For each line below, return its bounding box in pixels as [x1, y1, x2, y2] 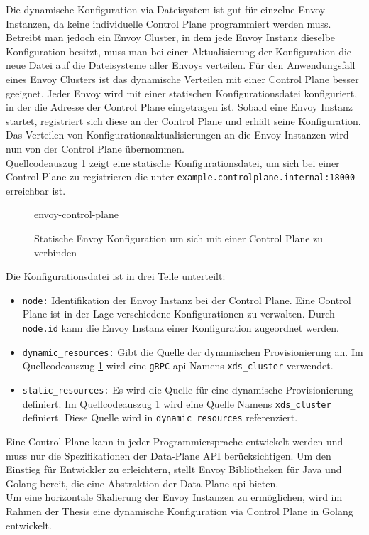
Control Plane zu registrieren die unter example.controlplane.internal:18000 [6, 169, 356, 184]
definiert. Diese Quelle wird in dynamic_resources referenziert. [22, 410, 298, 425]
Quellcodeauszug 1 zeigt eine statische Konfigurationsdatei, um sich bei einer [6, 155, 340, 170]
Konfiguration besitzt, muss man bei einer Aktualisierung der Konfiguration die [6, 43, 352, 58]
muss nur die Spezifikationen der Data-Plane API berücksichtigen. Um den [6, 448, 331, 463]
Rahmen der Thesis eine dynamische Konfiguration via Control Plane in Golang [6, 503, 353, 518]
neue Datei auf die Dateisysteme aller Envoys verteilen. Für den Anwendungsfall [6, 58, 356, 72]
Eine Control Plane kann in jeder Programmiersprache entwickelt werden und [6, 433, 343, 448]
